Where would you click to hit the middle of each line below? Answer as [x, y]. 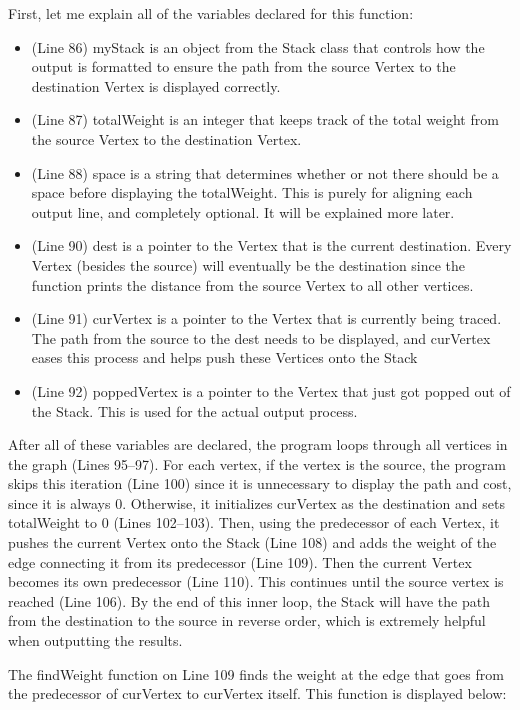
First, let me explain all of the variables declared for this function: [211, 13]
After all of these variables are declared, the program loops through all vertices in [258, 444]
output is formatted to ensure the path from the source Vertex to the [243, 66]
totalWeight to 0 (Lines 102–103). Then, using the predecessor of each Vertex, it [254, 522]
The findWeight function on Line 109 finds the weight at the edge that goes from [256, 673]
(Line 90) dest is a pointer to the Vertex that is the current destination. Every [271, 245]
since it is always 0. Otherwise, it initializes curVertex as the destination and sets [256, 502]
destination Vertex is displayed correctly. [156, 85]
